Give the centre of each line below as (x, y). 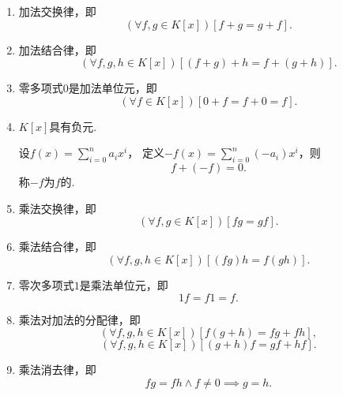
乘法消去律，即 (57, 370)
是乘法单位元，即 (124, 284)
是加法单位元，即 (113, 88)
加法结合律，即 (57, 49)
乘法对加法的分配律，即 (79, 319)
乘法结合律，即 (57, 247)
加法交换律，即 (57, 11)
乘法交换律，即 (57, 208)
